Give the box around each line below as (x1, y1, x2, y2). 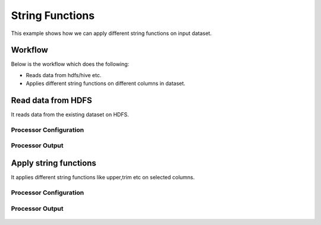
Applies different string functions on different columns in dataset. (26, 80, 185, 87)
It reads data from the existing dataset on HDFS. (11, 111, 129, 118)
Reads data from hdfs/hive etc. (26, 71, 102, 78)
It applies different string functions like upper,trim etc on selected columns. (11, 174, 195, 181)
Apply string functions (11, 158, 96, 169)
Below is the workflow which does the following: (11, 61, 130, 68)
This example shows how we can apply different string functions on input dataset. (11, 30, 212, 37)
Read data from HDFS (11, 96, 92, 106)
